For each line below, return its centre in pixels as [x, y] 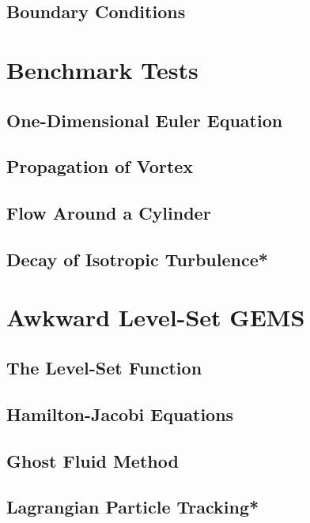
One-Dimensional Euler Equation [145, 120]
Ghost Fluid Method [93, 460]
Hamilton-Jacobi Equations [120, 414]
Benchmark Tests [102, 69]
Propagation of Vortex [100, 166]
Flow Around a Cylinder [109, 213]
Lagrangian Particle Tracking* [133, 507]
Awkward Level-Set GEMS [156, 317]
